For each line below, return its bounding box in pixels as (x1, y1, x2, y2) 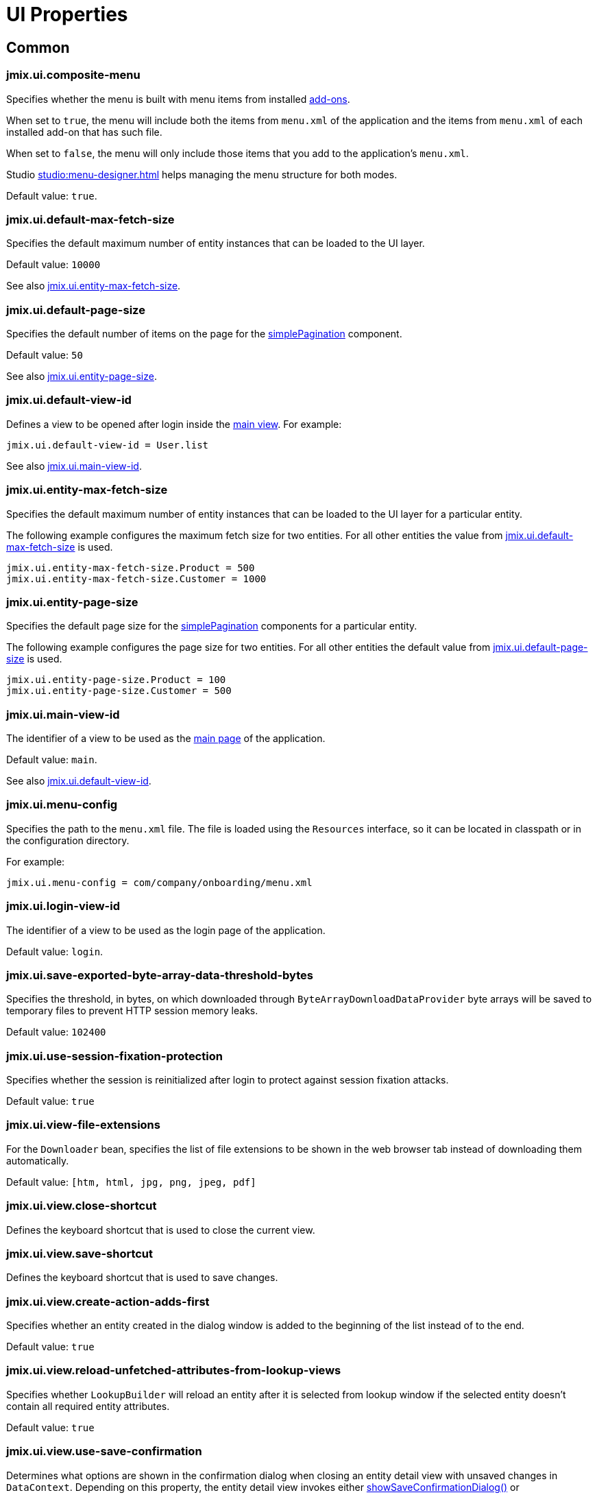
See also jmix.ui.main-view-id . (6, 459, 142, 472)
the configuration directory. (6, 834, 130, 846)
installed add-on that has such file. (6, 125, 162, 138)
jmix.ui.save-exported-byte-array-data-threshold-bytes (6, 968, 313, 982)
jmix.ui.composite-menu (6, 68, 141, 82)
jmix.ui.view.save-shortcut (6, 1246, 154, 1260)
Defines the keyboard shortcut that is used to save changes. (6, 1271, 278, 1284)
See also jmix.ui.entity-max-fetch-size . (6, 280, 181, 292)
